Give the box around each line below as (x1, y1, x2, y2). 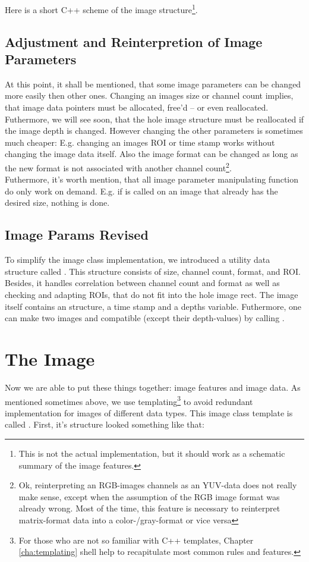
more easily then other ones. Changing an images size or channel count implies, (5, 89, 294, 102)
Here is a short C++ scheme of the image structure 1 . (5, 2, 198, 15)
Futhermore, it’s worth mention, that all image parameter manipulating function (5, 173, 299, 186)
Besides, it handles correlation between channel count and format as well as (5, 277, 280, 289)
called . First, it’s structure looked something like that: (5, 418, 204, 431)
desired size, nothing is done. (5, 196, 110, 209)
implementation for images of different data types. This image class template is (5, 406, 293, 419)
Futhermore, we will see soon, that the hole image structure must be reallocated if (5, 112, 304, 125)
